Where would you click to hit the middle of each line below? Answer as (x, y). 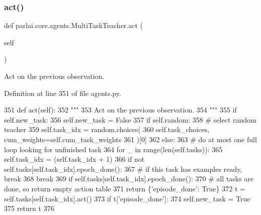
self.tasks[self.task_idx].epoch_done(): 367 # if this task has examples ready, (123, 169)
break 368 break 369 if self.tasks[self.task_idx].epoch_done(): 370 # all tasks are (129, 179)
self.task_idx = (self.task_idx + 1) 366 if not (74, 159)
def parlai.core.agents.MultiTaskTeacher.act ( (74, 25)
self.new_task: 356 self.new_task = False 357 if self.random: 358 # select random (130, 119)
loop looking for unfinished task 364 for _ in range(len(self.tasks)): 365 (113, 149)
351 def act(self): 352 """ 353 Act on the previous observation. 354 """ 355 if (120, 110)
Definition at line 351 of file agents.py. (63, 93)
